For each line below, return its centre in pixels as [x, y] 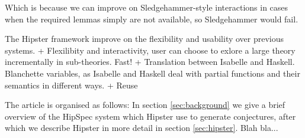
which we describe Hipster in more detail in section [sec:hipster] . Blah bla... [142, 128]
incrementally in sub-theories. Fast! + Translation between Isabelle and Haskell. [150, 62]
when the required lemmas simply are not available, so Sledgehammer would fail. [152, 19]
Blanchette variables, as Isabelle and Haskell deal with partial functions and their [152, 73]
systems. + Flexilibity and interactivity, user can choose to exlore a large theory [150, 50]
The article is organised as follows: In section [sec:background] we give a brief [145, 105]
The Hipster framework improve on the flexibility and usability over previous [145, 39]
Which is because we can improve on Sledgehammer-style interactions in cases [147, 7]
